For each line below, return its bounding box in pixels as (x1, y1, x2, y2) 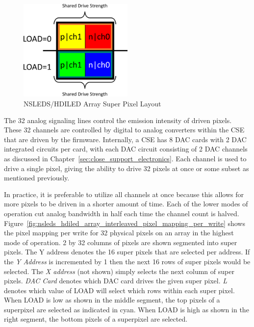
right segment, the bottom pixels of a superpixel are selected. (4, 314, 188, 324)
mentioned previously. (4, 173, 70, 183)
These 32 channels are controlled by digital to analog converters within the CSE (4, 125, 245, 135)
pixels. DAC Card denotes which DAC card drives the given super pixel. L (4, 276, 227, 286)
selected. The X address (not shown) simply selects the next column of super (4, 266, 234, 276)
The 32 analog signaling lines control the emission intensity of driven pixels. (4, 115, 232, 125)
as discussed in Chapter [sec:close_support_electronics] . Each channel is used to (4, 153, 247, 163)
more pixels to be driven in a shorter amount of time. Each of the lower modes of (4, 199, 248, 209)
